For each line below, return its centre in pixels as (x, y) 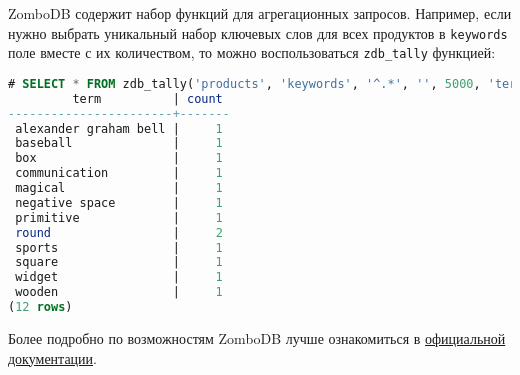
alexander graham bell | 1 (119, 128)
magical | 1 (119, 188)
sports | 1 (119, 247)
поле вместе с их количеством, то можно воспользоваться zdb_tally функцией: (252, 52)
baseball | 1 (119, 143)
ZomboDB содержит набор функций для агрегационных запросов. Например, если (260, 13)
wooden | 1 (119, 292)
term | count (147, 98)
